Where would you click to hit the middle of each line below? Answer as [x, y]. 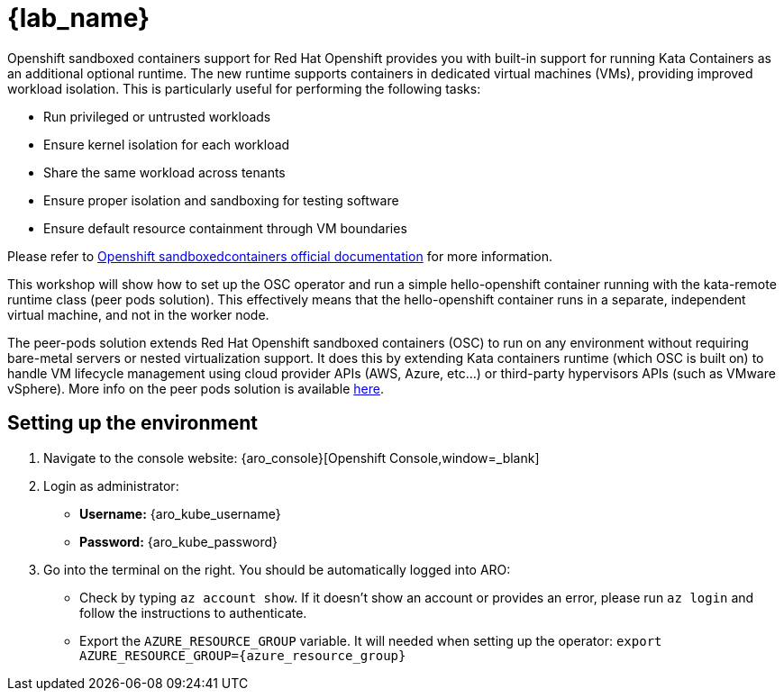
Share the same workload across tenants [164, 172]
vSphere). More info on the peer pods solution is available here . [196, 388]
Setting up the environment [132, 423]
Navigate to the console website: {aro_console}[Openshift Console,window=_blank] [292, 458]
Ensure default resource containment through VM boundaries [225, 228]
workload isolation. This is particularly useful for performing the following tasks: [244, 88]
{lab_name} [79, 18]
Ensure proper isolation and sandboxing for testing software [221, 200]
